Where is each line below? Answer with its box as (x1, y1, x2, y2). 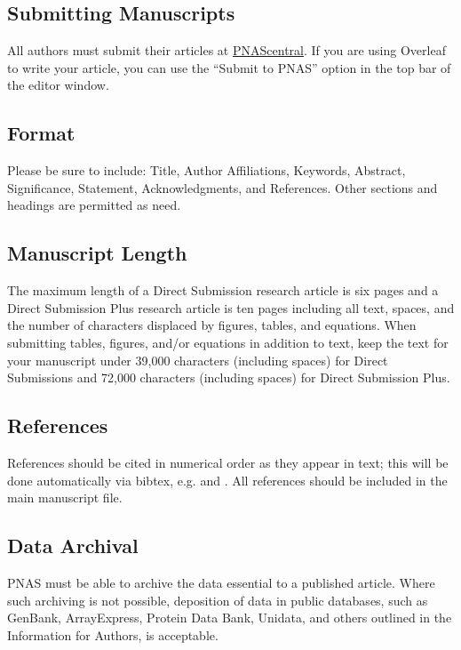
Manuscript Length (7, 239, 187, 267)
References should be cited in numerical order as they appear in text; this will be (7, 453, 449, 471)
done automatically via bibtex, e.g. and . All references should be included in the (7, 470, 448, 489)
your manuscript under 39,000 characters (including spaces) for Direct (7, 350, 388, 369)
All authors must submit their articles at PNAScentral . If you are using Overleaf (7, 41, 446, 60)
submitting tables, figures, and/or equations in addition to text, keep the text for (7, 333, 449, 351)
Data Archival (7, 532, 139, 559)
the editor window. (7, 76, 109, 94)
